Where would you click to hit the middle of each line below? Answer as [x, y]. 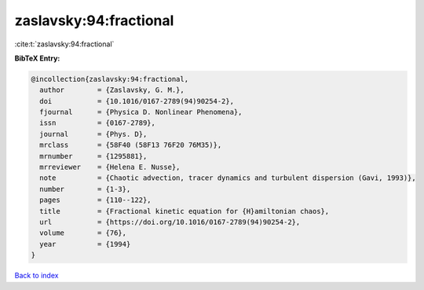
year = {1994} [85, 244]
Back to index [37, 276]
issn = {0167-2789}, [98, 123]
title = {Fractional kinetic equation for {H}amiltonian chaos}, [185, 211]
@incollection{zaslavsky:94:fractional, [110, 79]
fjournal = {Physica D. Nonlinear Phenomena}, [141, 112]
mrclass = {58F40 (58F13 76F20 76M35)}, [131, 145]
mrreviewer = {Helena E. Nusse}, [110, 167]
